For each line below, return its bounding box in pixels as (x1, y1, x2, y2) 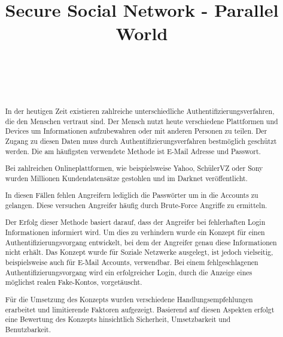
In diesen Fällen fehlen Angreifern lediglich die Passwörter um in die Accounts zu (5, 190, 258, 200)
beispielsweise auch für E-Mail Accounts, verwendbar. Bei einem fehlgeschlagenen (5, 257, 258, 267)
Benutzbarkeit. (5, 324, 51, 334)
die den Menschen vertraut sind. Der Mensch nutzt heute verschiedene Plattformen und (5, 116, 278, 126)
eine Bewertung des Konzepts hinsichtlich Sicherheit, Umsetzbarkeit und (5, 314, 231, 324)
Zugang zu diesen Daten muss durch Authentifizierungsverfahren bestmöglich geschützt (5, 136, 277, 146)
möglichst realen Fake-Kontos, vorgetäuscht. (5, 277, 142, 287)
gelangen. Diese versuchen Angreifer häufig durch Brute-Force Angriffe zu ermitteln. (5, 200, 267, 210)
